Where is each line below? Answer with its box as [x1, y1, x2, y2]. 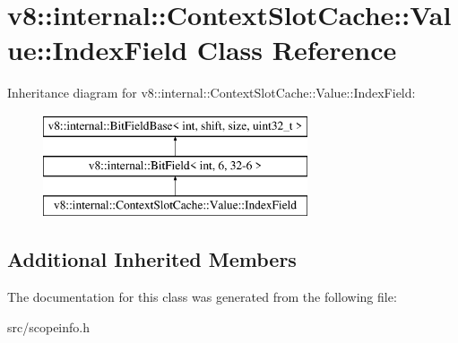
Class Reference [196, 31, 397, 68]
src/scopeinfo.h [7, 317, 90, 336]
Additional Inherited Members [7, 245, 297, 273]
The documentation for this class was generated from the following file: [7, 287, 397, 306]
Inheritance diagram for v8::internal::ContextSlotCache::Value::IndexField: [7, 83, 416, 102]
